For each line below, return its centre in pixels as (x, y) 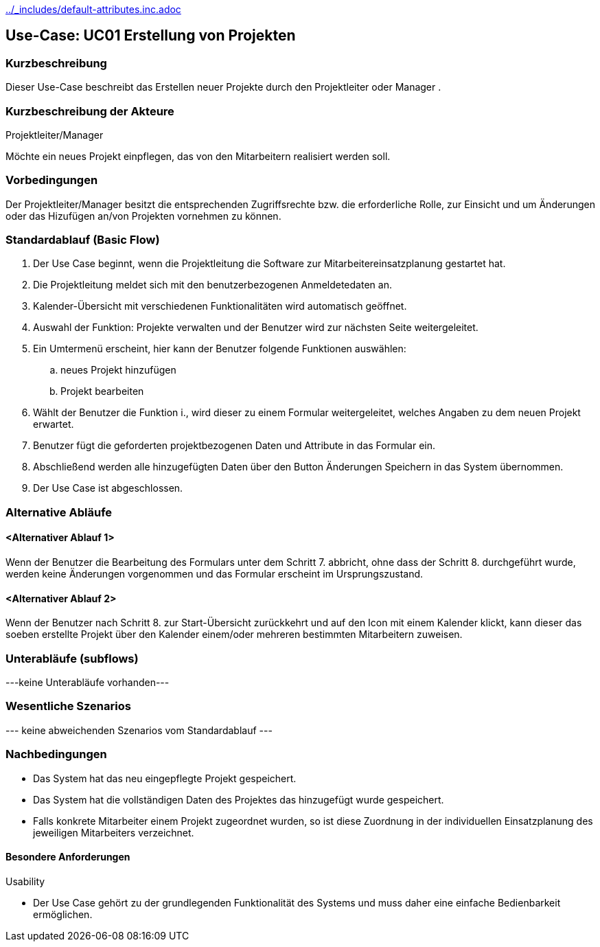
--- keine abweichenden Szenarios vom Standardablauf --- (139, 730)
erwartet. (54, 424)
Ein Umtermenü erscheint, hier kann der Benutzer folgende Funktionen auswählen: (220, 349)
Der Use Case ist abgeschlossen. (108, 488)
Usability (25, 881)
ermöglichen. (63, 914)
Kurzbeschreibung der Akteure (90, 111)
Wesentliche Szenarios (68, 706)
